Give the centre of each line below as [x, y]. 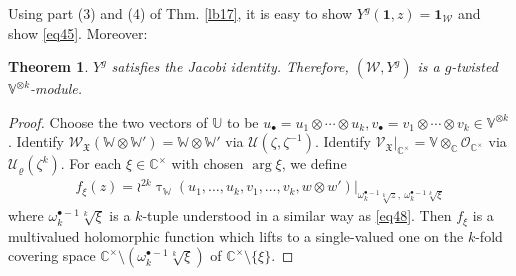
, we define [314, 163]
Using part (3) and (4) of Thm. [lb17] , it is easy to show [180, 13]
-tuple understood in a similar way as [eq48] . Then [297, 215]
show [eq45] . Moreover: [78, 32]
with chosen [207, 163]
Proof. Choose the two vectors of [108, 121]
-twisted [474, 66]
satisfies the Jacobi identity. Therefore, [230, 66]
